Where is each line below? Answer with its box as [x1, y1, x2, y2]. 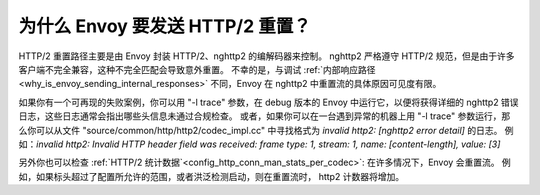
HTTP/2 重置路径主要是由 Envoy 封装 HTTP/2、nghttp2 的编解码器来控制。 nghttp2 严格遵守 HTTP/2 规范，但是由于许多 [18, 50, 515, 62]
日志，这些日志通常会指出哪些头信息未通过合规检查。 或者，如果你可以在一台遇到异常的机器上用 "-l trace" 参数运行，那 [18, 110, 511, 122]
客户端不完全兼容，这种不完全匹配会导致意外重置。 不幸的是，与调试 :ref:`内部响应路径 [18, 63, 376, 75]
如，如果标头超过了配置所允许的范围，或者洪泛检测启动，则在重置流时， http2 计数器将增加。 [18, 170, 405, 182]
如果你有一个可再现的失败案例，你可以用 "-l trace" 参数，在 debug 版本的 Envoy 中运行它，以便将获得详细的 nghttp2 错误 [18, 96, 519, 108]
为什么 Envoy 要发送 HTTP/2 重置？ [18, 15, 312, 37]
